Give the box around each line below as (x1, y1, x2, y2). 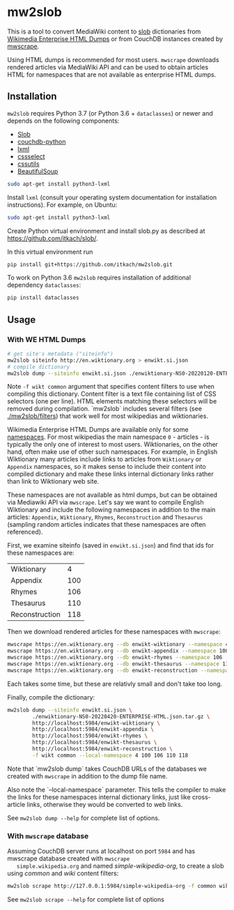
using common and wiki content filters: (7, 869, 119, 878)
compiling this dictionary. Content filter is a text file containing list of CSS (7, 390, 217, 398)
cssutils (17, 160, 40, 168)
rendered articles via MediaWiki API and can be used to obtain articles (7, 63, 209, 71)
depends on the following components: (7, 116, 120, 125)
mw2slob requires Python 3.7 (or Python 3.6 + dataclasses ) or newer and (7, 109, 214, 117)
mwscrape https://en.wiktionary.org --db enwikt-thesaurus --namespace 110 (7, 661, 232, 668)
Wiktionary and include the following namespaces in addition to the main (7, 506, 216, 514)
